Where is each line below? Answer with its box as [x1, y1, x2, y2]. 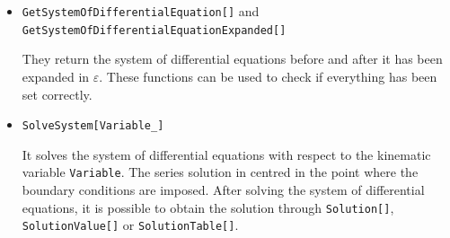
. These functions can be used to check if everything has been [99, 66, 437, 85]
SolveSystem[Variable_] [22, 119, 164, 133]
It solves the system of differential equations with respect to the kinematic [22, 145, 431, 163]
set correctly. [22, 84, 93, 103]
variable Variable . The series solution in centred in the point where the [22, 163, 419, 181]
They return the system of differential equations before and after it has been [22, 49, 443, 68]
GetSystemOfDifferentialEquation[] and [22, 2, 260, 20]
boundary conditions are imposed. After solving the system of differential [22, 181, 425, 198]
